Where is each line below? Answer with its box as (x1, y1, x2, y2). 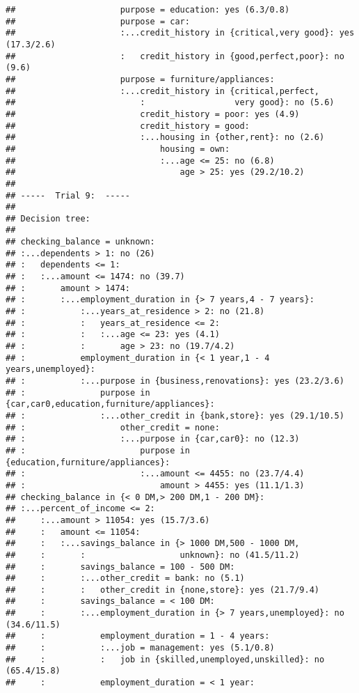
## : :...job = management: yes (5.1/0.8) (6, 643, 275, 653)
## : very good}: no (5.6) (6, 98, 335, 108)
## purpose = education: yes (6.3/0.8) (6, 5, 290, 15)
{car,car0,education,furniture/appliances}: (6, 399, 215, 410)
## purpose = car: (6, 16, 190, 26)
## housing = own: (6, 143, 230, 154)
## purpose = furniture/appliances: (6, 74, 275, 84)
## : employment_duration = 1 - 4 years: (6, 631, 270, 641)
